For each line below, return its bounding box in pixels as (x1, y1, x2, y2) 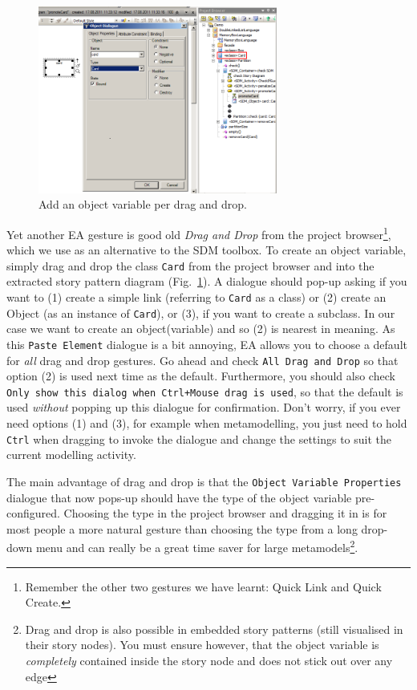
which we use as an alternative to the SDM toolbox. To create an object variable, (6, 241, 407, 258)
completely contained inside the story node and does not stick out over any (25, 651, 393, 668)
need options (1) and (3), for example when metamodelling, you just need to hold (6, 415, 407, 432)
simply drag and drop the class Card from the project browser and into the (6, 257, 374, 274)
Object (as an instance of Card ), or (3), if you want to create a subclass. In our (6, 304, 395, 321)
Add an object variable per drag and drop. (38, 196, 247, 213)
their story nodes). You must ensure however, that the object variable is (25, 636, 379, 653)
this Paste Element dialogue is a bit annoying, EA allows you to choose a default (6, 335, 407, 352)
